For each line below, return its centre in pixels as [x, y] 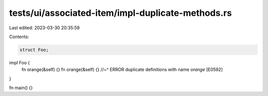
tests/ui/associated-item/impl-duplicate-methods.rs [121, 13]
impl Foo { [19, 62]
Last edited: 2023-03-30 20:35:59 [44, 28]
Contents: [19, 37]
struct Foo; [34, 50]
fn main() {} [21, 88]
